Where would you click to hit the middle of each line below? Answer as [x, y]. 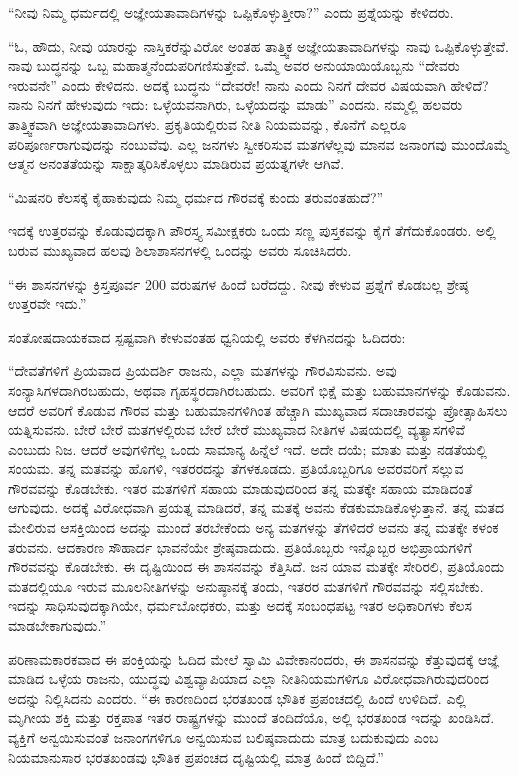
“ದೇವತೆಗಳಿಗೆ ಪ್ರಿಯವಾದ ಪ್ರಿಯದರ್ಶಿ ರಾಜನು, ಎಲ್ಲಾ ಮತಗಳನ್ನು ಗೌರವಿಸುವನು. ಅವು [202, 370]
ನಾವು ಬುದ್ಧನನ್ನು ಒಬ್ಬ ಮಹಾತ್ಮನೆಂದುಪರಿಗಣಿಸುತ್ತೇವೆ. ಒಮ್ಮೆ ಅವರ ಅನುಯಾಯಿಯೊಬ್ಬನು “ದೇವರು [234, 65]
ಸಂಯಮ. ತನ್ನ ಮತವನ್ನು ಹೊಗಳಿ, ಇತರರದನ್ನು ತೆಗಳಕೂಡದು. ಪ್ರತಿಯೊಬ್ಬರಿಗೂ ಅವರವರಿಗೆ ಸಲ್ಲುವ [236, 468]
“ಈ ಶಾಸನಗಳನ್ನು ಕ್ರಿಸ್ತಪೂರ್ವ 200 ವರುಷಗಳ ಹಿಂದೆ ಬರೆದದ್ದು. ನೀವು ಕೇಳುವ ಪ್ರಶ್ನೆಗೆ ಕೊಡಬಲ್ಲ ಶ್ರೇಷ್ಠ [238, 283]
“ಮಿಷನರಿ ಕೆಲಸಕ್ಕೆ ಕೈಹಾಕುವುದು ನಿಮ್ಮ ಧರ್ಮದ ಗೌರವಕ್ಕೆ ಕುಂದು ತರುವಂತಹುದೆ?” [196, 196]
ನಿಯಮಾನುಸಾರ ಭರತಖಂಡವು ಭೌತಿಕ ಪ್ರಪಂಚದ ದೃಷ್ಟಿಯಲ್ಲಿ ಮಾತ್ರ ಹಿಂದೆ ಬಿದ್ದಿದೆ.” [196, 756]
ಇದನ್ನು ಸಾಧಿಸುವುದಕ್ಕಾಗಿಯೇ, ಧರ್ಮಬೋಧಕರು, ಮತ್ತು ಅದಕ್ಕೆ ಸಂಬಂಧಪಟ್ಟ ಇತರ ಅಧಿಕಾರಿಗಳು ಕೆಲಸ [240, 605]
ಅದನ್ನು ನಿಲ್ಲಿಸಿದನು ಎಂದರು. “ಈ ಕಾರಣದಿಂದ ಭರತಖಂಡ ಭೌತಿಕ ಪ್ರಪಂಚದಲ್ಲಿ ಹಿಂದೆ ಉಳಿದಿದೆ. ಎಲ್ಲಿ [237, 697]
